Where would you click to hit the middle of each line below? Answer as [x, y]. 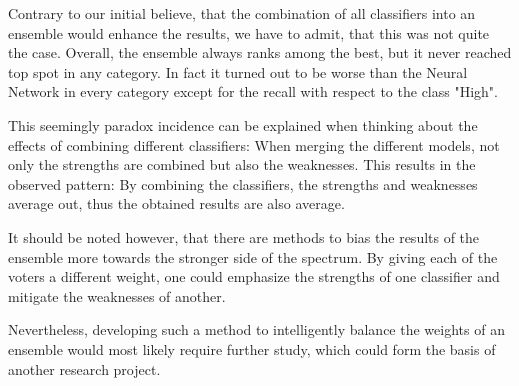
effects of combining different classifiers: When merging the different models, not [254, 144]
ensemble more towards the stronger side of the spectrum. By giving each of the [253, 256]
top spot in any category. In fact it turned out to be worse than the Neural [238, 71]
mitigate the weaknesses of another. [117, 295]
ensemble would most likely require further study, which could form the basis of [252, 348]
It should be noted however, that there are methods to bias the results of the [244, 236]
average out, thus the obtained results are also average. [176, 203]
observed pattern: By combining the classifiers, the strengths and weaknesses [243, 183]
